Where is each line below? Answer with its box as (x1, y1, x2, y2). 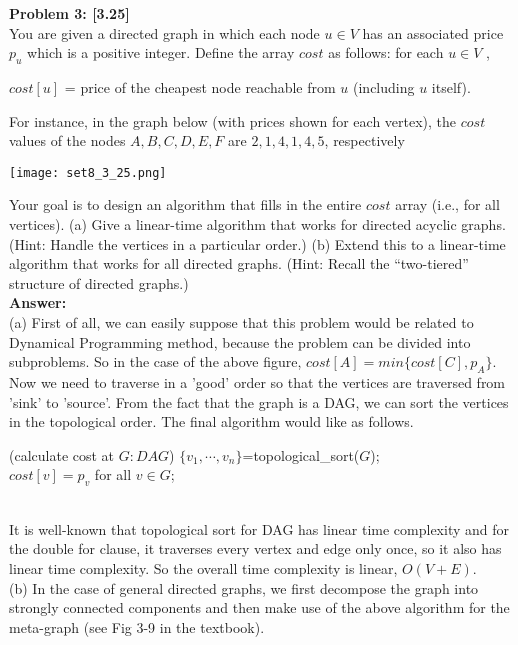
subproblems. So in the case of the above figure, (9, 351, 302, 372)
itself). (431, 76, 471, 97)
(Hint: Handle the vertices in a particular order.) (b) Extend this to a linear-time (9, 233, 506, 254)
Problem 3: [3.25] (9, 3, 130, 23)
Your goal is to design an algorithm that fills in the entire (9, 194, 362, 215)
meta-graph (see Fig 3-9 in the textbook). (9, 616, 265, 637)
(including (353, 76, 415, 97)
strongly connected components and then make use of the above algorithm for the (9, 597, 510, 618)
